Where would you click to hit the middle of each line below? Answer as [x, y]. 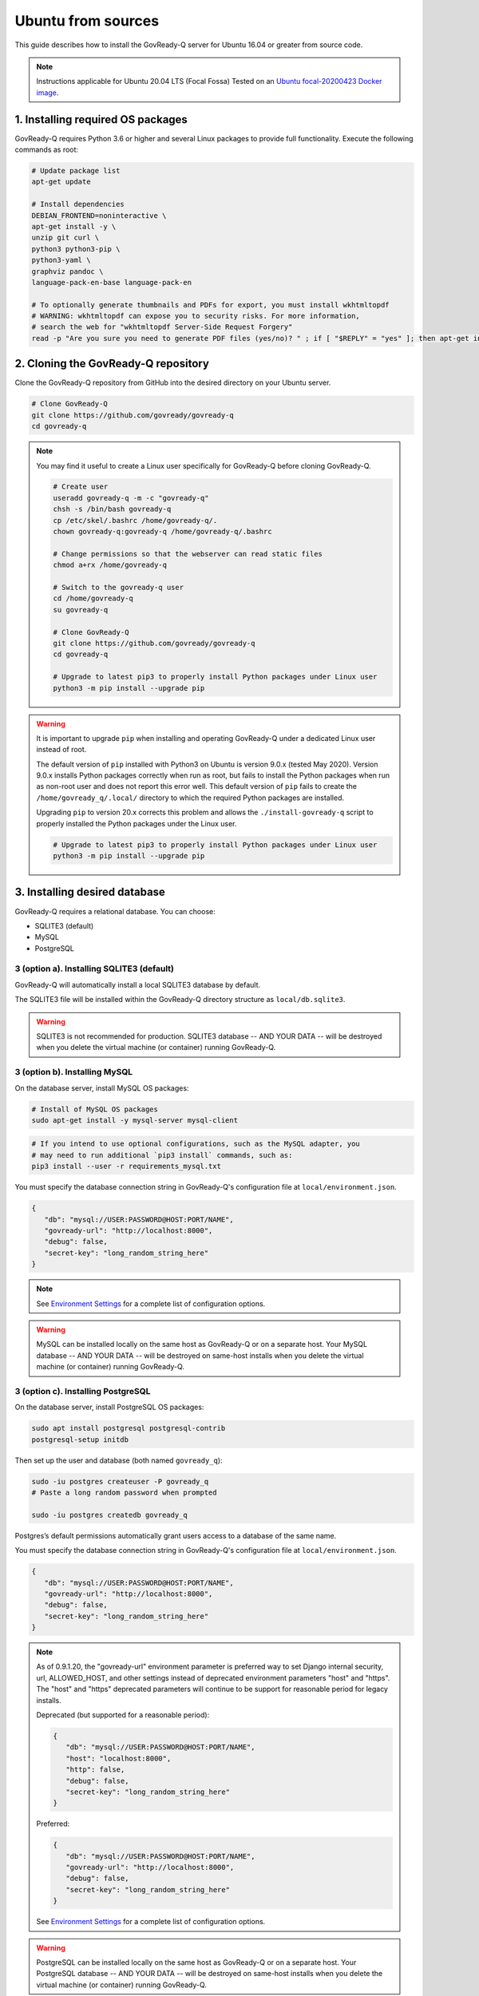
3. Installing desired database [90, 892]
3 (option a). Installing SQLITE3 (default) [95, 968]
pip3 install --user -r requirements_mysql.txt [126, 1166]
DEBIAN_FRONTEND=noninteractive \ [99, 215]
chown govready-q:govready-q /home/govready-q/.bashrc [162, 532]
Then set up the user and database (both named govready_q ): [119, 1460]
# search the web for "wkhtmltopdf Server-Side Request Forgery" [162, 327]
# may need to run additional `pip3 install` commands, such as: [162, 1155]
